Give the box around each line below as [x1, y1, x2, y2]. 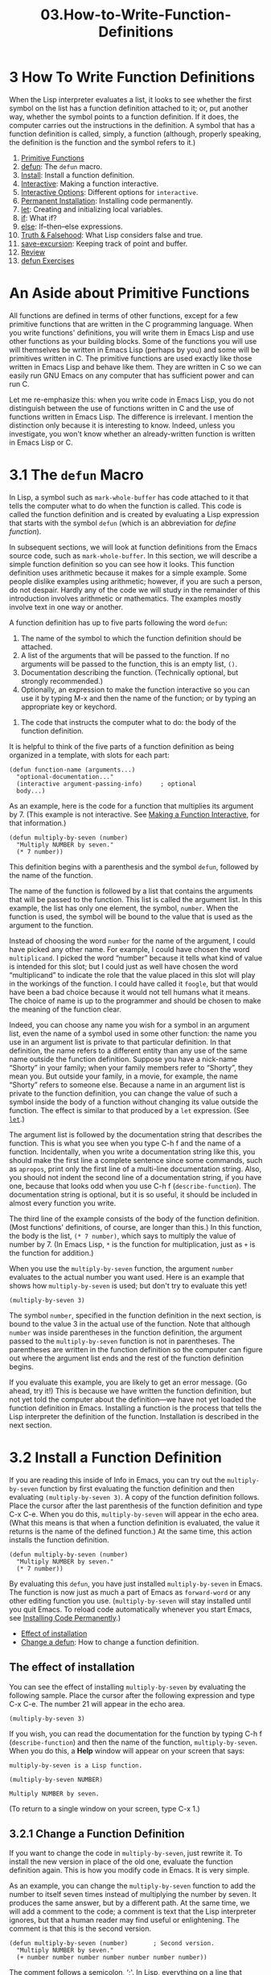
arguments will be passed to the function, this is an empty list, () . [20, 659, 238, 669]
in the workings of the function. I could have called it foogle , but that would [9, 979, 258, 988]
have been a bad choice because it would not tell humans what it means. [9, 987, 250, 996]
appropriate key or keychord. [20, 702, 117, 711]
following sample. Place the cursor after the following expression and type [9, 1690, 256, 1700]
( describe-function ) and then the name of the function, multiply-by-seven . [9, 1737, 258, 1747]
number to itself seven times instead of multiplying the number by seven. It [9, 1890, 257, 1899]
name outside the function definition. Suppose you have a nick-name [9, 1054, 238, 1064]
